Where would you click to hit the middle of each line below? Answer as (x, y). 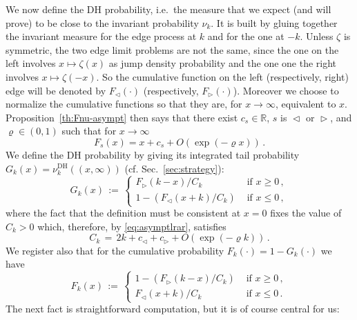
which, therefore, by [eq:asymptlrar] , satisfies (132, 226)
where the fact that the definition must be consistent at (123, 213)
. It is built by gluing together (274, 22)
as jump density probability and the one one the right (223, 63)
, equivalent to (306, 104)
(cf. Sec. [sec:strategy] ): (174, 168)
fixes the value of (306, 213)
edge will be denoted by (56, 90)
